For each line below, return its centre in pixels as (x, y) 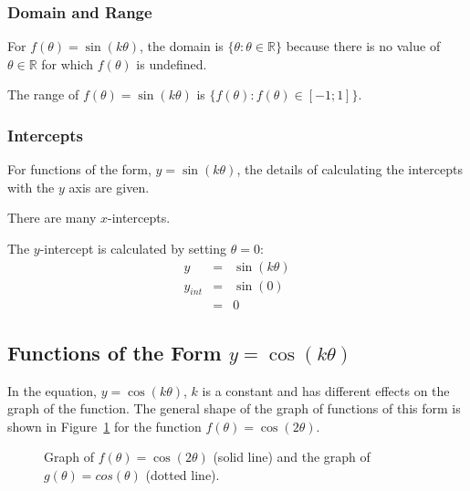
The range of (43, 94)
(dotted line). (183, 475)
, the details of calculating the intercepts (350, 169)
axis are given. (109, 187)
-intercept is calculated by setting (133, 248)
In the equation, (52, 390)
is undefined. (172, 63)
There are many (52, 218)
